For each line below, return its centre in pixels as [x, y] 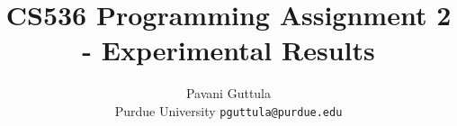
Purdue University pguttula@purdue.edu [228, 110]
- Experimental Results [228, 50]
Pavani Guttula [228, 93]
